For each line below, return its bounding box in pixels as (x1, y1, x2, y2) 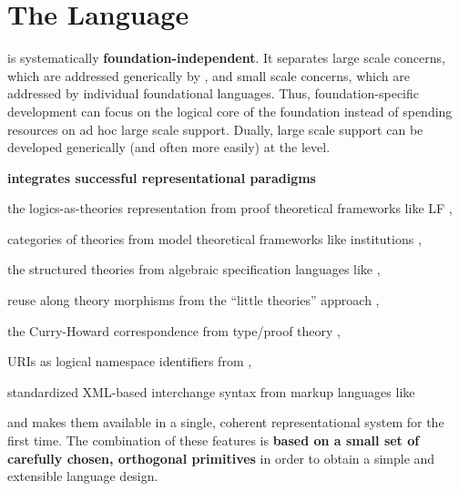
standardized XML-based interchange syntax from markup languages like (7, 382, 415, 401)
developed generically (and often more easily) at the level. (7, 138, 331, 157)
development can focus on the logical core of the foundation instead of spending (7, 101, 453, 120)
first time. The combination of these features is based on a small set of (7, 431, 420, 450)
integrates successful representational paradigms (7, 168, 316, 187)
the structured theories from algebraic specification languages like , (7, 260, 381, 279)
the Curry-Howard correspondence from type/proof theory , (7, 321, 341, 340)
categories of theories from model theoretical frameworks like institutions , (7, 229, 422, 248)
